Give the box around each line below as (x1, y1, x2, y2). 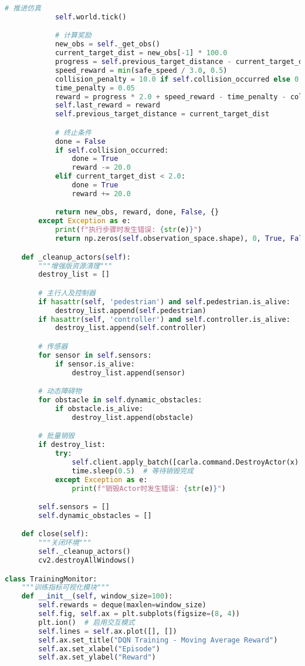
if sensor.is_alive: (55, 359, 135, 368)
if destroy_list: (38, 440, 106, 449)
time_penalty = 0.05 (55, 83, 135, 92)
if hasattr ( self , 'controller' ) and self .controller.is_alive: (38, 315, 290, 324)
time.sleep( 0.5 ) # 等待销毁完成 (72, 466, 194, 475)
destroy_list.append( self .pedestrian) (55, 306, 206, 315)
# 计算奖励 (55, 31, 91, 40)
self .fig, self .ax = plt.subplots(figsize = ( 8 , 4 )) (38, 610, 240, 618)
